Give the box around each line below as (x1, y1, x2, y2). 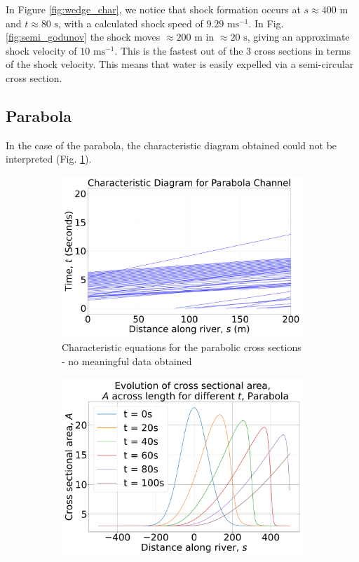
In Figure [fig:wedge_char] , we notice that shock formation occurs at (6, 2, 301, 16)
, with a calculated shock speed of (58, 15, 203, 30)
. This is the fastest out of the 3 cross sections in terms (114, 43, 351, 57)
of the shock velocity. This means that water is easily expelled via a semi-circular (6, 57, 354, 71)
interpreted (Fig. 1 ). (6, 151, 92, 166)
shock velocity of (6, 43, 77, 57)
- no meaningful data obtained (62, 353, 192, 368)
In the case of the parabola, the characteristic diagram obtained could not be (6, 137, 337, 152)
